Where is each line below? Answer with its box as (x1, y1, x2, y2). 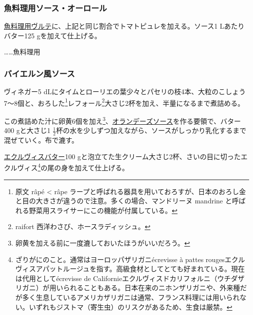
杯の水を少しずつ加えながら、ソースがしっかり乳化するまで (56, 125, 247, 135)
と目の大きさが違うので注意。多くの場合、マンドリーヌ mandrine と (15, 196, 232, 206)
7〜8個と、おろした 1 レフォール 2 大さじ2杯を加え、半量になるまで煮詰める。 (4, 96, 245, 108)
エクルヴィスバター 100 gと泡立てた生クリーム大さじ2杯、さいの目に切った (4, 151, 241, 161)
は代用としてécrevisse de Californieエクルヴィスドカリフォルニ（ (15, 273, 217, 283)
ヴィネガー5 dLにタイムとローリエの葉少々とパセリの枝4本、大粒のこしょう (4, 86, 246, 97)
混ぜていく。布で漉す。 (4, 135, 79, 145)
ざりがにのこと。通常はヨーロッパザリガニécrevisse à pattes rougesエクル (15, 254, 245, 264)
